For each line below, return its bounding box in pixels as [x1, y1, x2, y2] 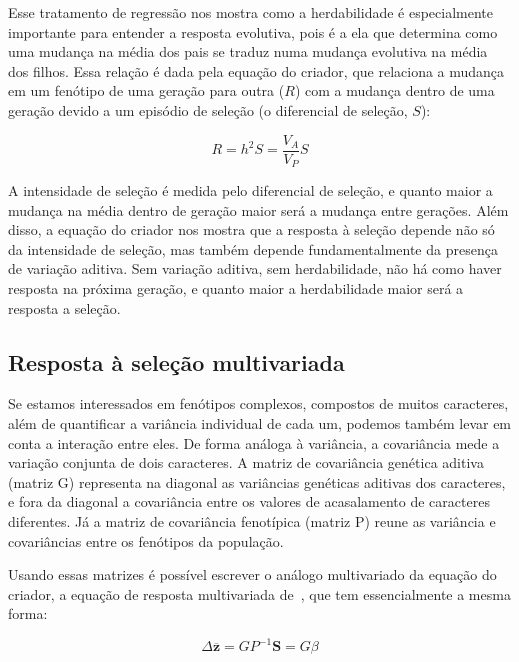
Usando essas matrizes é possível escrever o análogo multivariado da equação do [8, 564, 497, 585]
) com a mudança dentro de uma [294, 80, 495, 101]
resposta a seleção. [8, 297, 121, 318]
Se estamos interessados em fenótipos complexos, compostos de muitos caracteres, [8, 393, 509, 414]
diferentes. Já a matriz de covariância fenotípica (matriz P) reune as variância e [8, 511, 496, 531]
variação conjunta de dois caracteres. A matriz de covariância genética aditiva [8, 452, 484, 473]
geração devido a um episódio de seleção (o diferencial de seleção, [8, 99, 408, 120]
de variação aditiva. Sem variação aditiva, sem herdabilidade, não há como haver [8, 258, 502, 279]
